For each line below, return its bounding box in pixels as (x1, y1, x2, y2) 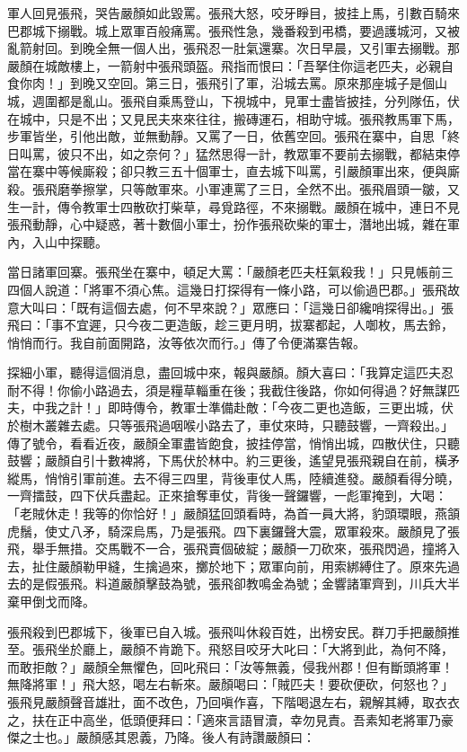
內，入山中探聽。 (7, 232, 108, 251)
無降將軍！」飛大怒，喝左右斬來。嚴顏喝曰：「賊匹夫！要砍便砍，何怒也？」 (7, 675, 454, 694)
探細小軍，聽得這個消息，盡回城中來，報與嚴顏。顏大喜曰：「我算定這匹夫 (7, 363, 441, 382)
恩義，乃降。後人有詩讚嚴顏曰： (126, 728, 315, 747)
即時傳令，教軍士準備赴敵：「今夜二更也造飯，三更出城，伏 (107, 398, 454, 417)
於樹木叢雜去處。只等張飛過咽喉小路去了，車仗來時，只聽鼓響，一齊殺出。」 (7, 416, 454, 435)
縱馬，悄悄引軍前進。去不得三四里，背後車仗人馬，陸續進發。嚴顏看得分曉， (7, 468, 460, 487)
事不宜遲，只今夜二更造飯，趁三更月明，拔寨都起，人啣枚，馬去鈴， (50, 315, 454, 334)
